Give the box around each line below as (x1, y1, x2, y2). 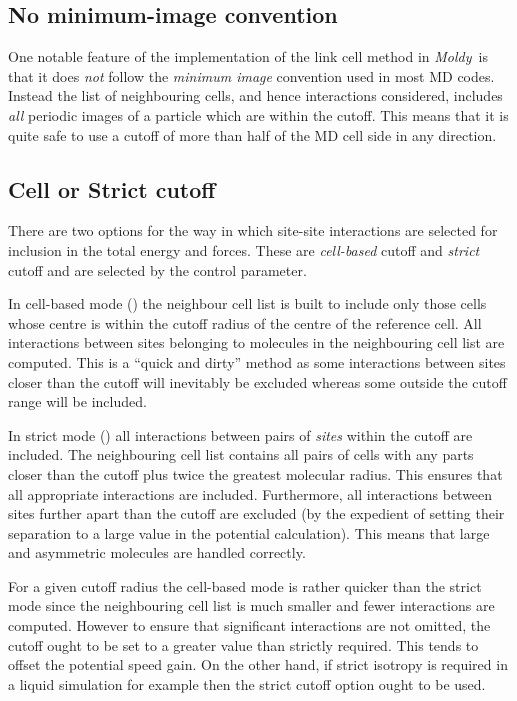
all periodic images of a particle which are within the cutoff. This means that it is (8, 104, 509, 125)
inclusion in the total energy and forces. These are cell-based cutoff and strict (8, 239, 480, 260)
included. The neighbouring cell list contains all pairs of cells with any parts (8, 444, 474, 465)
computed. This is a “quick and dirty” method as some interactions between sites (8, 351, 506, 372)
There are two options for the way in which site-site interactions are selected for (8, 220, 498, 241)
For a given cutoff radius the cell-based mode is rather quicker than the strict (8, 575, 482, 596)
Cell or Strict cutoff (8, 173, 216, 204)
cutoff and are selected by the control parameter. (8, 259, 307, 280)
